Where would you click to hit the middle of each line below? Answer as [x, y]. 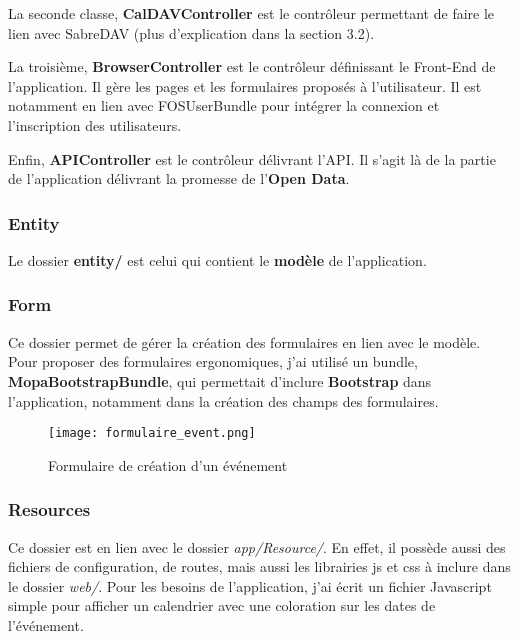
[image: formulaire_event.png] [152, 433]
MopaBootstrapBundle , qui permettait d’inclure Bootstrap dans [220, 380]
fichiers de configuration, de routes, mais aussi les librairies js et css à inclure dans [259, 566]
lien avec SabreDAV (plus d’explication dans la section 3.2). [191, 32]
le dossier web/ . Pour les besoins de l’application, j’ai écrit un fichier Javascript [250, 585]
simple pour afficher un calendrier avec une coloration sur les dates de [222, 605]
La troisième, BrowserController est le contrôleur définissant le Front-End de [252, 66]
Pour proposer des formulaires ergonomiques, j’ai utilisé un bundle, [213, 361]
